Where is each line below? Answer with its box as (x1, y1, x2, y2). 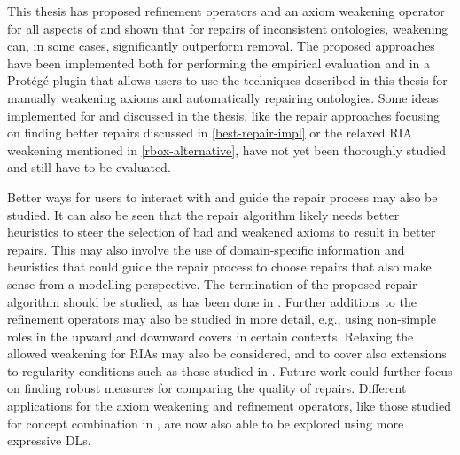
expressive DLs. (7, 431, 91, 450)
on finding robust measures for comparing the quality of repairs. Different (7, 379, 407, 397)
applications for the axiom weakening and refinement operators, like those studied (7, 396, 451, 415)
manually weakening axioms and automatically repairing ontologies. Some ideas (7, 88, 439, 106)
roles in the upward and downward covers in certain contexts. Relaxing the (7, 326, 414, 345)
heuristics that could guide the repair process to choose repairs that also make (7, 257, 432, 276)
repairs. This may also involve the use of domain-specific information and (7, 239, 405, 258)
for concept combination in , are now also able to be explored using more (7, 413, 404, 432)
